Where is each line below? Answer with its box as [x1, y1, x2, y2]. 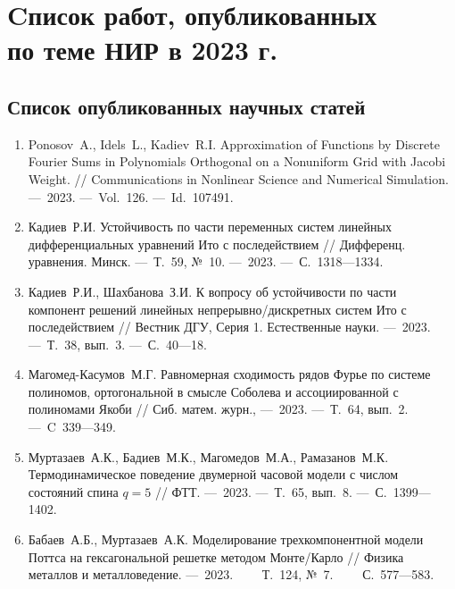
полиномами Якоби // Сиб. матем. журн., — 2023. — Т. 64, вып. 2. [28, 400, 409, 418]
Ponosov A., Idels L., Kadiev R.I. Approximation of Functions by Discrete [28, 134, 440, 153]
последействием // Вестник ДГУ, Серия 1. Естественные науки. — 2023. [28, 317, 431, 336]
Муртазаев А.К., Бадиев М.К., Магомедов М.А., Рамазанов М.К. [28, 447, 389, 466]
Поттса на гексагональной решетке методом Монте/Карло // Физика [28, 547, 404, 566]
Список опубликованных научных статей [7, 92, 366, 120]
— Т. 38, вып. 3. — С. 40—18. [28, 334, 207, 353]
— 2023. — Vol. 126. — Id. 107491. [28, 187, 234, 206]
